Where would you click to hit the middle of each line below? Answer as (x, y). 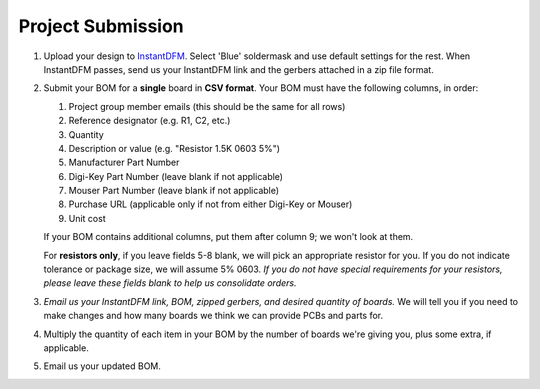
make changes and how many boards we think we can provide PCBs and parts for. (213, 316)
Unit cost (87, 218)
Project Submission (101, 26)
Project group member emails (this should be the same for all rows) (207, 106)
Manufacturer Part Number (124, 162)
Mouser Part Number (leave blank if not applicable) (174, 191)
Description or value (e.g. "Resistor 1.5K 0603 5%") (174, 148)
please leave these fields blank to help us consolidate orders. (170, 283)
